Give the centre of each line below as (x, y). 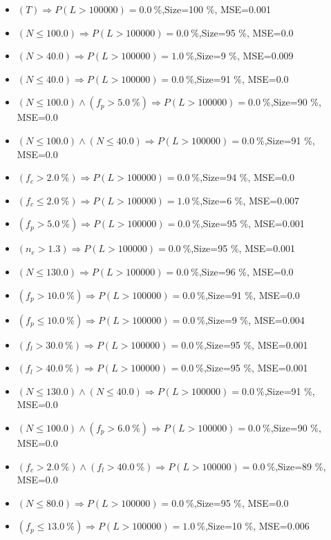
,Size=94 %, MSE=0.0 (247, 177)
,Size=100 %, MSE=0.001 (216, 9)
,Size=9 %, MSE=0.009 (244, 56)
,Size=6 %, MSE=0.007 (249, 200)
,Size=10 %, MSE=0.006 (257, 526)
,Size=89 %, (301, 466)
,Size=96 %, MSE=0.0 (246, 271)
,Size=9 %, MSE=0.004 (255, 319)
